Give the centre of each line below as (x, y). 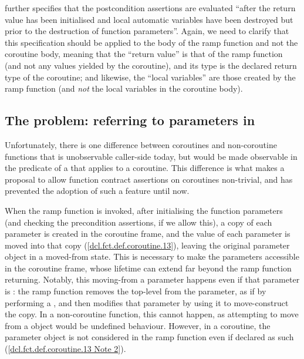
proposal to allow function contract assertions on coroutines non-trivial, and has (149, 179)
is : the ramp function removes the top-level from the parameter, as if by (136, 291)
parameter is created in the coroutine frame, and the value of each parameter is (148, 234)
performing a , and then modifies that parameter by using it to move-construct (147, 302)
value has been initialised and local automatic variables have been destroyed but (149, 19)
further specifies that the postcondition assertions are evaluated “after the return (150, 8)
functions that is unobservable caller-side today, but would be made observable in (151, 156)
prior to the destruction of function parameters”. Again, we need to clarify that (147, 31)
